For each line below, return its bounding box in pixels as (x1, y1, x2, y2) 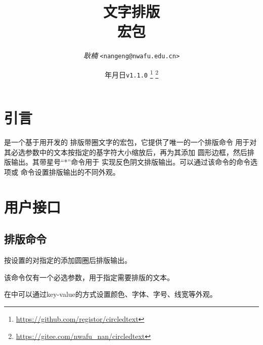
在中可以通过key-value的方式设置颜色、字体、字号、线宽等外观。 (4, 289, 217, 299)
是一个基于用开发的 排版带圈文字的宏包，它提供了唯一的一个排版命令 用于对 (4, 137, 257, 147)
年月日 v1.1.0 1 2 (105, 67, 158, 80)
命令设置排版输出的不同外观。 (20, 167, 120, 177)
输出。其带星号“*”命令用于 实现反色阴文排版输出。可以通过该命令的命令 (11, 157, 250, 167)
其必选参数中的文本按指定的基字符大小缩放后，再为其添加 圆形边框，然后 (4, 146, 247, 157)
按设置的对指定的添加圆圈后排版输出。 (4, 255, 131, 265)
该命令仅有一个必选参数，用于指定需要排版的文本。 (4, 272, 174, 282)
